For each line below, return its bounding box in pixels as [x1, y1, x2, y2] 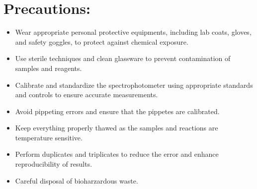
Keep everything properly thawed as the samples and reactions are [15, 123, 218, 133]
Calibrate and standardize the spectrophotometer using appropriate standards [15, 79, 253, 90]
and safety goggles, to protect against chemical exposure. [15, 36, 188, 47]
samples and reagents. [15, 63, 82, 73]
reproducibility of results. [15, 159, 92, 169]
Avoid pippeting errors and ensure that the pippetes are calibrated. [15, 106, 220, 116]
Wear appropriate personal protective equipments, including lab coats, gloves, [15, 27, 252, 37]
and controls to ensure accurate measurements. [15, 89, 158, 100]
